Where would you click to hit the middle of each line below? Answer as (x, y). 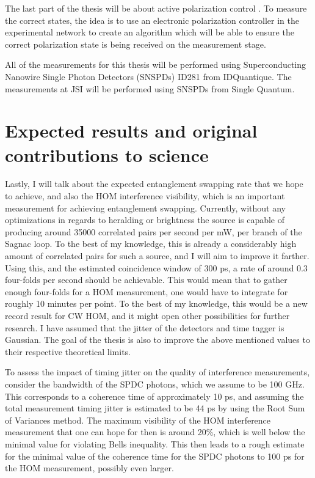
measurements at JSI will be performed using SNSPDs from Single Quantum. (150, 88)
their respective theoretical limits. (68, 351)
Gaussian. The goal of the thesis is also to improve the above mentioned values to (157, 340)
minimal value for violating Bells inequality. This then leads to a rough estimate (155, 443)
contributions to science (107, 154)
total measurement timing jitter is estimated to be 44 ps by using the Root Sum (155, 408)
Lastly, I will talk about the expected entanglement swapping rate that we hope (154, 184)
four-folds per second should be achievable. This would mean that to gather (146, 280)
